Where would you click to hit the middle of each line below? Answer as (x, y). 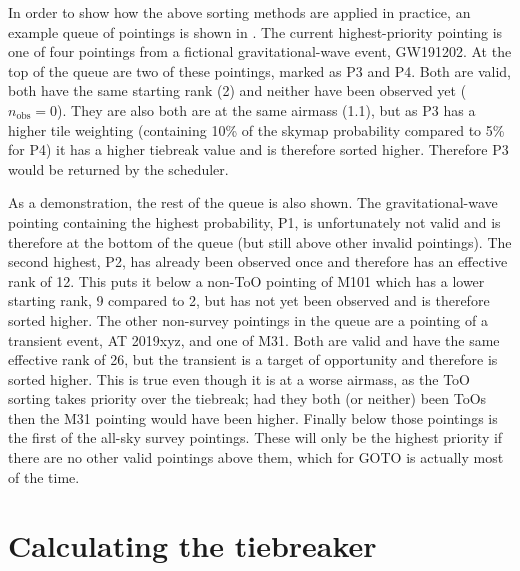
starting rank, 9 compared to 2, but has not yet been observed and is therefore (249, 300)
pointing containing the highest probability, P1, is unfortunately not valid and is (254, 221)
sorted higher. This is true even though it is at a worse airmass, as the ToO (239, 378)
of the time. (44, 476)
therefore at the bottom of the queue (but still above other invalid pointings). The (260, 241)
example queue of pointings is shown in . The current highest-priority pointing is (255, 31)
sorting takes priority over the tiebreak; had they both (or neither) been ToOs (247, 398)
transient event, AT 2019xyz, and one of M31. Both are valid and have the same (254, 339)
